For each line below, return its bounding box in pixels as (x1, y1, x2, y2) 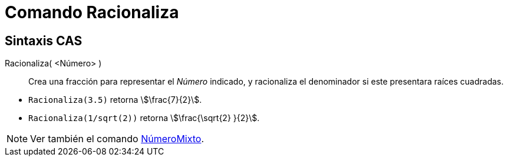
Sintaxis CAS (5, 33, 83, 48)
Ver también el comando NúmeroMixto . (30, 133, 204, 145)
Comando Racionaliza (5, 2, 179, 22)
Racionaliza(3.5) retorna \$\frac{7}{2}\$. (28, 95, 202, 105)
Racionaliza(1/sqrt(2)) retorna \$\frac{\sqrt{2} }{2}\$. (28, 113, 260, 123)
